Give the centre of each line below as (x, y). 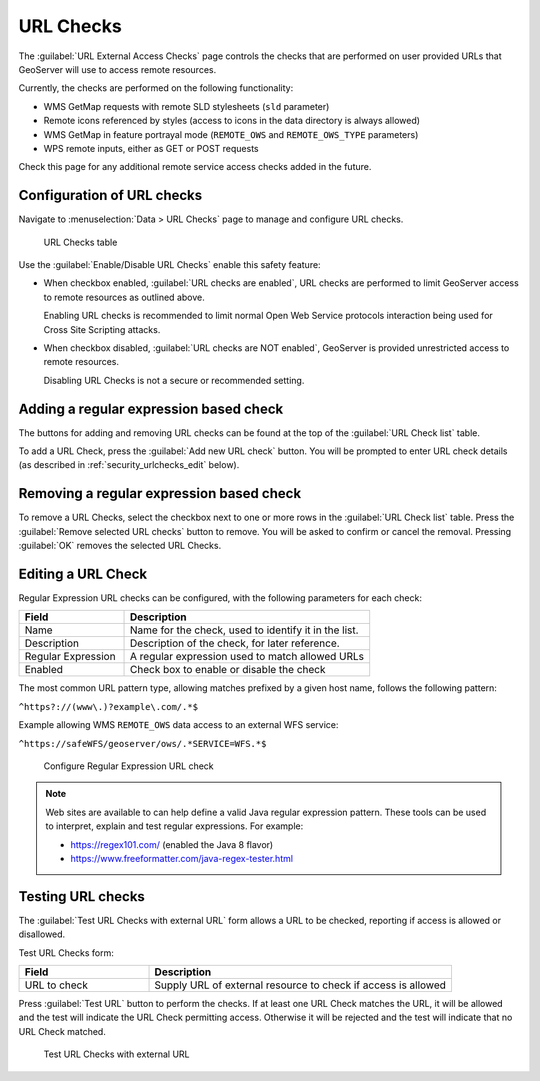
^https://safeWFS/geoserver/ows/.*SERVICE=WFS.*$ (142, 743)
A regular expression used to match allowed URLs (247, 657)
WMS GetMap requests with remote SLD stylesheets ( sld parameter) (186, 106)
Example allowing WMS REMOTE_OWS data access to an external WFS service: (178, 725)
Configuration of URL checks (110, 195)
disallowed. (42, 934)
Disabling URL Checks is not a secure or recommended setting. (174, 380)
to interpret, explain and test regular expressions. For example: (174, 826)
